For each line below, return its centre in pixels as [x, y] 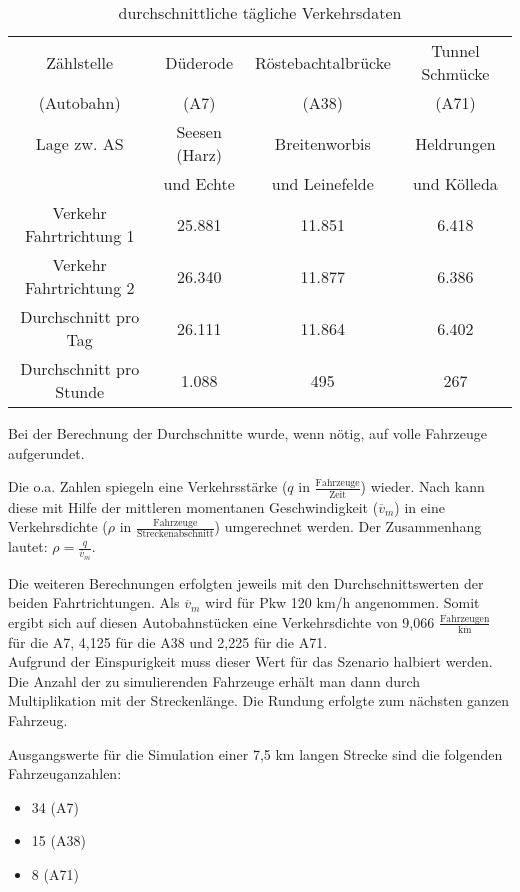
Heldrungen [455, 143]
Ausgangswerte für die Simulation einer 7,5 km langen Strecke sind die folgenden [255, 753]
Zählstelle [80, 62]
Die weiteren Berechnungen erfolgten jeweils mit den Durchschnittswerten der [246, 582]
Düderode [199, 62]
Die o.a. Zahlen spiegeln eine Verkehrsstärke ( [148, 486]
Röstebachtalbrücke [322, 62]
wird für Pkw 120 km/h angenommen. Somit [342, 602]
